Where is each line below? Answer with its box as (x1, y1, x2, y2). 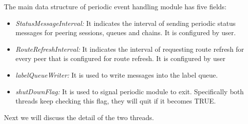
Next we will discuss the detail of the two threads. (4, 112, 154, 122)
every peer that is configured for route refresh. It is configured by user (15, 53, 225, 63)
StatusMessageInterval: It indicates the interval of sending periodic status (15, 18, 236, 28)
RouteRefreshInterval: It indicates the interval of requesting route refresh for (15, 43, 244, 54)
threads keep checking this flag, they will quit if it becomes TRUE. (15, 96, 216, 106)
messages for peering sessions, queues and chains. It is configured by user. (15, 27, 236, 38)
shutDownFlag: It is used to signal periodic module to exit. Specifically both (15, 86, 244, 96)
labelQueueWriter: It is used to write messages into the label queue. (15, 69, 218, 80)
